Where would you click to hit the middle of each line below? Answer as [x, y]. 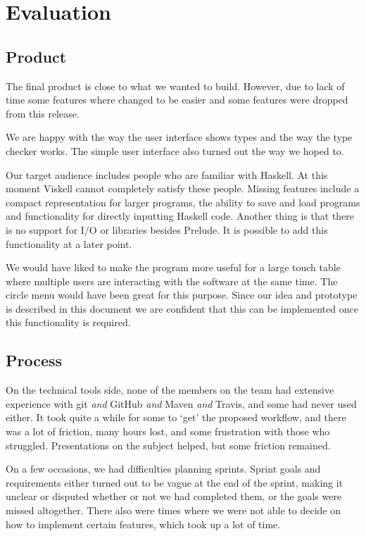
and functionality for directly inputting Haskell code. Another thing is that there [180, 216]
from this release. [43, 113]
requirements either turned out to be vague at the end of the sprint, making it [175, 482]
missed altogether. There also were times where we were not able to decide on [173, 510]
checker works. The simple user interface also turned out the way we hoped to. [175, 150]
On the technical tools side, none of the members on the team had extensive [170, 390]
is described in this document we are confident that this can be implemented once [182, 308]
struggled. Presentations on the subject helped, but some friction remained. [168, 445]
